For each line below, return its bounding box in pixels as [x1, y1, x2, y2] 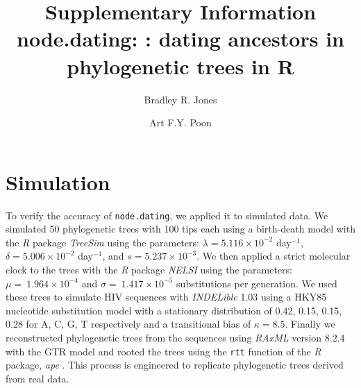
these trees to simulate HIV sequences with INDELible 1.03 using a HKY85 [6, 289, 327, 304]
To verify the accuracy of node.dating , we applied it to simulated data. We [6, 208, 328, 222]
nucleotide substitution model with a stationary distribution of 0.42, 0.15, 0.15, [6, 303, 342, 317]
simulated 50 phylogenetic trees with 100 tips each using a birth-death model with [6, 221, 355, 236]
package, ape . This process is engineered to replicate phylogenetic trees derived [6, 357, 344, 372]
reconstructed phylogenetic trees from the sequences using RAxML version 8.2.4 [6, 330, 345, 345]
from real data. [6, 371, 69, 385]
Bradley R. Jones [144, 92, 217, 106]
